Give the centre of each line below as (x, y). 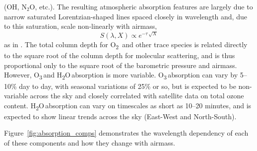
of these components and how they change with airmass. (90, 143)
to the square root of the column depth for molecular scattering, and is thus (120, 55)
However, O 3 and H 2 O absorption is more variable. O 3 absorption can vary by (121, 75)
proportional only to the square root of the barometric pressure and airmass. (121, 65)
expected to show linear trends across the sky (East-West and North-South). (120, 116)
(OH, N (15, 6)
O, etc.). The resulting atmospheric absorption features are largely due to (141, 6)
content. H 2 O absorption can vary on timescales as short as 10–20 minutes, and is (128, 106)
